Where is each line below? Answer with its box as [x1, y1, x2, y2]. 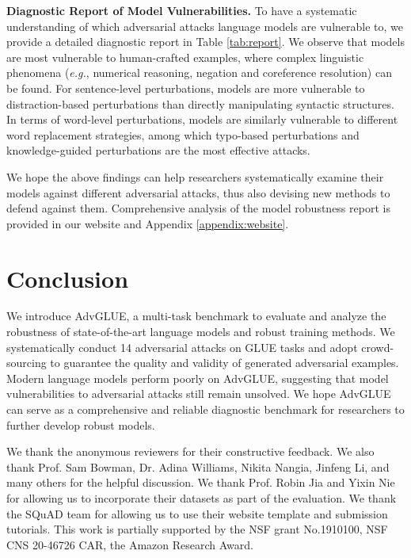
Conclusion [6, 262, 129, 294]
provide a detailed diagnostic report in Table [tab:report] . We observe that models [6, 33, 405, 50]
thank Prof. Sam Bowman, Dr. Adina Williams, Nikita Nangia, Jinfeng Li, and [6, 458, 390, 475]
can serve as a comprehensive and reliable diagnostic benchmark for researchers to [6, 401, 405, 417]
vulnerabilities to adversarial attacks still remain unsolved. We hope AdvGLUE [6, 385, 391, 402]
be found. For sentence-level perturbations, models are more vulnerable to [6, 79, 365, 96]
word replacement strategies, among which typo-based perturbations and [6, 126, 360, 143]
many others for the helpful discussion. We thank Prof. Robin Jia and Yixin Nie [6, 474, 395, 491]
